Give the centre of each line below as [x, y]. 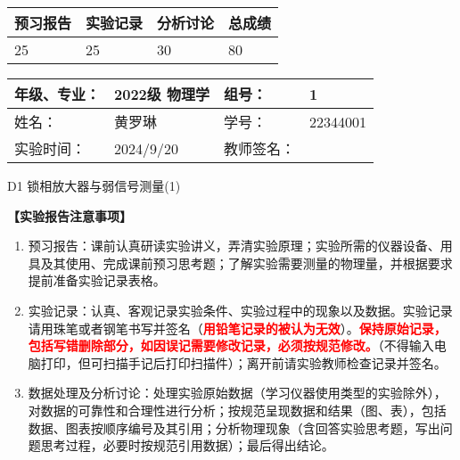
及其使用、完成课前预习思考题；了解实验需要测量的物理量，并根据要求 [246, 263]
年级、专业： [57, 94]
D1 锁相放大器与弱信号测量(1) [94, 185]
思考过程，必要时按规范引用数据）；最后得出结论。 [187, 445]
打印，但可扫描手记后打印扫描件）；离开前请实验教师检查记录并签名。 [243, 362]
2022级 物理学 [162, 94]
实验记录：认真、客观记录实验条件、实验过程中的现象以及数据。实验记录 [240, 310]
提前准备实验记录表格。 [97, 280]
